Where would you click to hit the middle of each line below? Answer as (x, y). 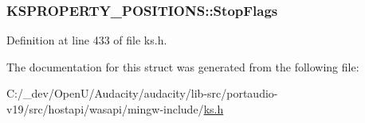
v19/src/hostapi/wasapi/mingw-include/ (105, 109)
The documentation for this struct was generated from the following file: (183, 66)
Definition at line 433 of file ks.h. (87, 40)
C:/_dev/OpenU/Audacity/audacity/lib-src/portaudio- (142, 93)
